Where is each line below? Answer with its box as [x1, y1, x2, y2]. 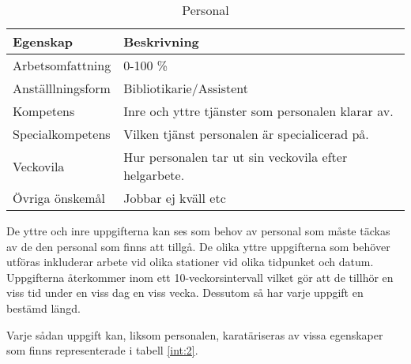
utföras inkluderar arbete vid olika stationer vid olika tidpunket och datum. [6, 253, 374, 270]
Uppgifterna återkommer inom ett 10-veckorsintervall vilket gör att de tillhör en [6, 268, 394, 285]
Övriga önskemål [13, 189, 106, 207]
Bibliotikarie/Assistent [123, 79, 249, 97]
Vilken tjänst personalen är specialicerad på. [123, 125, 369, 143]
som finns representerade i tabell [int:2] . [6, 342, 198, 358]
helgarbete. [123, 166, 185, 184]
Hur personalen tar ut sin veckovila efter [123, 148, 348, 166]
